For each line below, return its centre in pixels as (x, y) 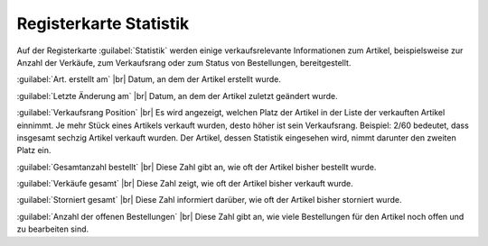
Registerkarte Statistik (103, 23)
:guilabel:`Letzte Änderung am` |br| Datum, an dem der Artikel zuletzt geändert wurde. (177, 96)
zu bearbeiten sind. (53, 229)
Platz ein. (34, 150)
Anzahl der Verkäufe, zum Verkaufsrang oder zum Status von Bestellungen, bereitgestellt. (184, 62)
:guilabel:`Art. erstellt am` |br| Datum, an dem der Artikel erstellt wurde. (149, 79)
